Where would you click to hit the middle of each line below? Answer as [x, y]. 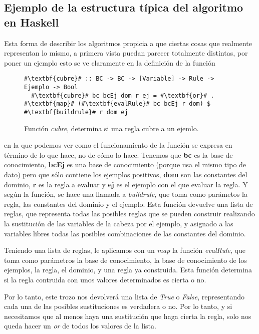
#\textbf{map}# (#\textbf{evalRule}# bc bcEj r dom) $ [117, 104]
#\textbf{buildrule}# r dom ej [76, 112]
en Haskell [32, 22]
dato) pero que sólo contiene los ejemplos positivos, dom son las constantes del [126, 175]
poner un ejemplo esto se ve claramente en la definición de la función [110, 62]
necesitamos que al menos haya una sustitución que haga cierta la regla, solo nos [128, 316]
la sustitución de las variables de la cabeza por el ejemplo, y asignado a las [119, 223]
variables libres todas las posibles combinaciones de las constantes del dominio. [125, 233]
